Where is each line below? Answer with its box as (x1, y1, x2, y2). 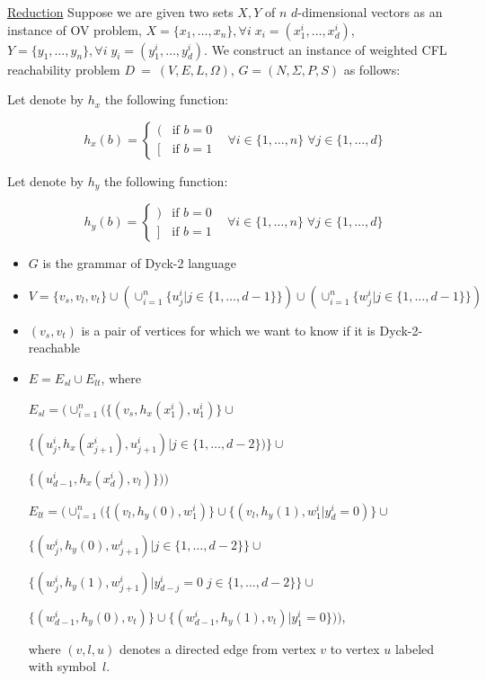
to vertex (330, 639, 380, 658)
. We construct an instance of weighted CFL (204, 40, 447, 58)
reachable (28, 338, 81, 357)
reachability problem (7, 59, 120, 78)
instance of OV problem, (7, 20, 142, 39)
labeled (394, 639, 435, 658)
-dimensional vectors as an (297, 3, 443, 21)
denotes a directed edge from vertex (119, 639, 316, 658)
